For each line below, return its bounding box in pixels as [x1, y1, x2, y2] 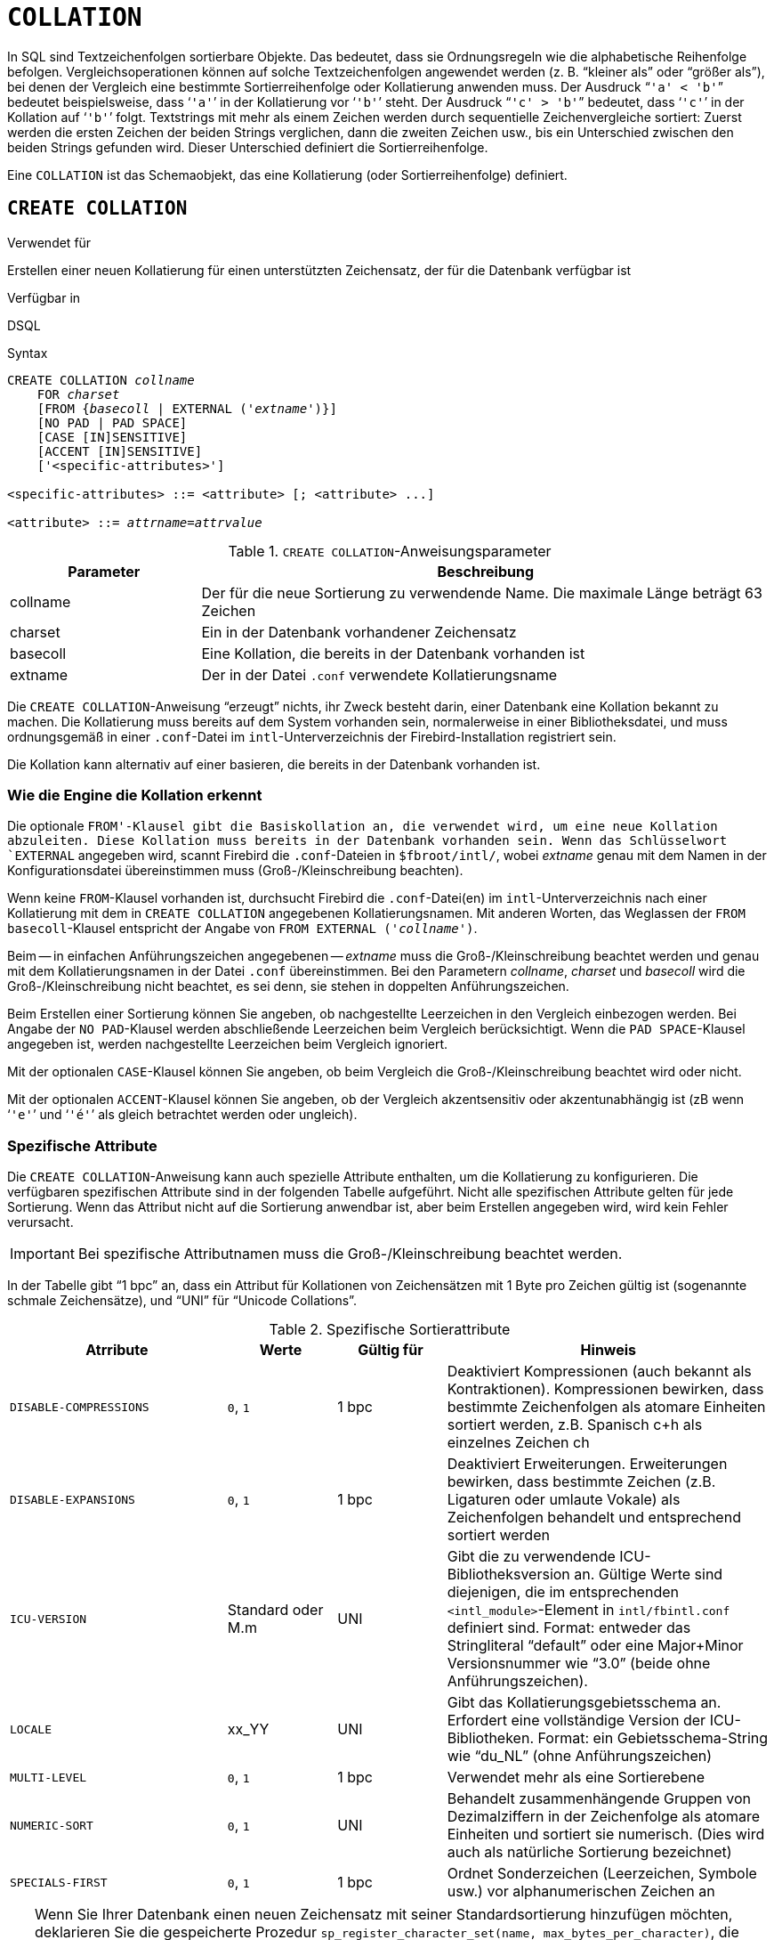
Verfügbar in [7, 289, 81, 305]
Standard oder [227, 1601, 324, 1619]
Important [10, 1245, 75, 1263]
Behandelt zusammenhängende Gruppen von [447, 1790, 752, 1808]
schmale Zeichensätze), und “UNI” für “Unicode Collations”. [7, 1293, 357, 1309]
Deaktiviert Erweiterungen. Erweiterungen [447, 1455, 728, 1473]
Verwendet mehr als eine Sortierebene [447, 1768, 705, 1787]
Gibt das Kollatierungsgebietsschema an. [447, 1693, 722, 1712]
